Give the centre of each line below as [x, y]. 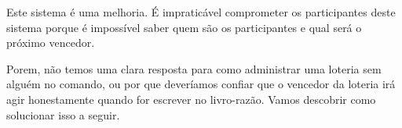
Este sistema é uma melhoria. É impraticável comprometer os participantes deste [201, 12]
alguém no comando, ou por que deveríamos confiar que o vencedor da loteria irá [201, 84]
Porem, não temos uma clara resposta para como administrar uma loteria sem [194, 68]
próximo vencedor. [51, 43]
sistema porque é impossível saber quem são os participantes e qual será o [184, 27]
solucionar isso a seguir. [63, 114]
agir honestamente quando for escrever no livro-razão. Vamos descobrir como [191, 99]
